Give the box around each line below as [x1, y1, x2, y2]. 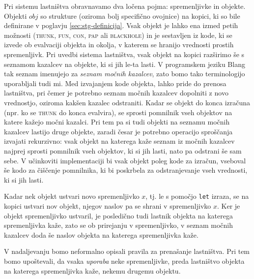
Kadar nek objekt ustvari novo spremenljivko [4, 191, 140, 201]
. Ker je [217, 200, 240, 211]
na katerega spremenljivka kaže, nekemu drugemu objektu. [4, 265, 181, 276]
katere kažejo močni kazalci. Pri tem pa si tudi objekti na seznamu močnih [4, 117, 230, 127]
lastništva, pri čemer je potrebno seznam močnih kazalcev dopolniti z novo [4, 88, 228, 98]
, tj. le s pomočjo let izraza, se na [145, 191, 249, 201]
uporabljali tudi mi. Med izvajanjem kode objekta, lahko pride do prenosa [4, 78, 226, 88]
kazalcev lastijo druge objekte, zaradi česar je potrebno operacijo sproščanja [4, 126, 233, 136]
